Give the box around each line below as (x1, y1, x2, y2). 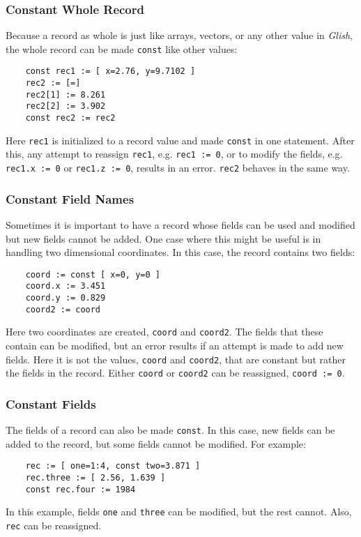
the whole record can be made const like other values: (6, 41, 238, 56)
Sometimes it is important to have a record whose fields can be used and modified (6, 217, 355, 232)
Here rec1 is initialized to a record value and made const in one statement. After (6, 133, 355, 147)
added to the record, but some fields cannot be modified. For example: (6, 436, 306, 451)
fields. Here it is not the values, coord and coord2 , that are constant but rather (6, 351, 346, 366)
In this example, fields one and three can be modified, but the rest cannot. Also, (6, 504, 352, 519)
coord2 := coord (25, 304, 101, 315)
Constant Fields (6, 395, 96, 412)
